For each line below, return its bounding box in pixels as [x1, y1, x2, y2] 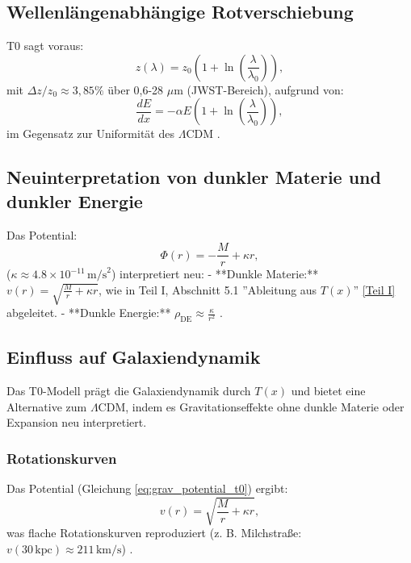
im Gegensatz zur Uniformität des [6, 125, 174, 142]
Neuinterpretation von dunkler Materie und [6, 165, 381, 190]
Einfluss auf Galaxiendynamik [6, 344, 261, 369]
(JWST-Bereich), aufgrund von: [187, 81, 344, 98]
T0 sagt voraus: [6, 37, 84, 54]
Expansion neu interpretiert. [6, 414, 147, 431]
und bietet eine [291, 382, 366, 399]
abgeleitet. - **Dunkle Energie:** [6, 304, 171, 321]
